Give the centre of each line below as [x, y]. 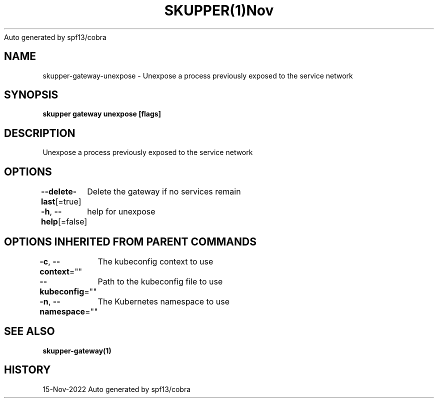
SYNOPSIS [31, 95]
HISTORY [27, 370]
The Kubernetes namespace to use [163, 301]
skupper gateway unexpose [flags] [102, 114]
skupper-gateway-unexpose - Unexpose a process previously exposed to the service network [198, 75]
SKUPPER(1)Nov [219, 10]
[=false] [72, 222]
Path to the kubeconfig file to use [160, 281]
